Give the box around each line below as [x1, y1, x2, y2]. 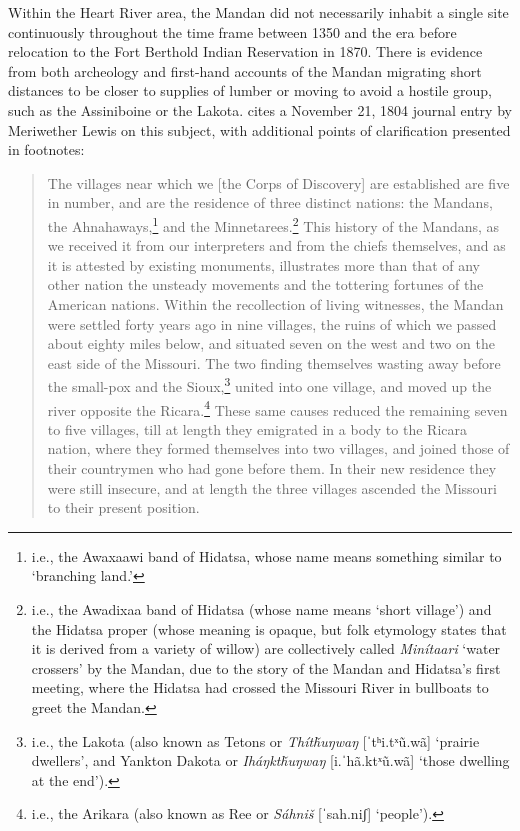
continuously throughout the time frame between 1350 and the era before [8, 21, 457, 42]
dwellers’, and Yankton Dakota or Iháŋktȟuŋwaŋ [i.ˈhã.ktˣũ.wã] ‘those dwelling [31, 750, 510, 771]
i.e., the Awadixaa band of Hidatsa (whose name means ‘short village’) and [31, 599, 492, 619]
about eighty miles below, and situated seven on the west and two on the [47, 333, 495, 354]
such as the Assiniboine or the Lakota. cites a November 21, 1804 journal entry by [8, 99, 512, 120]
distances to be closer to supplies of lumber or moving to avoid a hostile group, [8, 80, 492, 101]
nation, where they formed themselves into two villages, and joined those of [47, 438, 510, 459]
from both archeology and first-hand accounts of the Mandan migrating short [8, 60, 482, 81]
